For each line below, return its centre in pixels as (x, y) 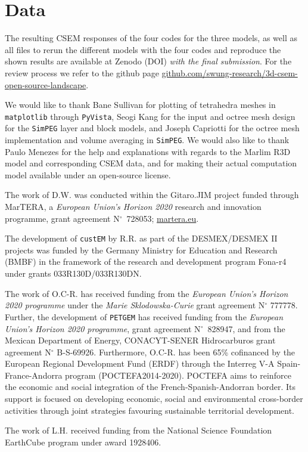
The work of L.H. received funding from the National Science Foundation (139, 430)
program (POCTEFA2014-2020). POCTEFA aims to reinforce (178, 375)
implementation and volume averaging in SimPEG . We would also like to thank (147, 140)
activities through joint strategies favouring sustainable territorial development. (150, 410)
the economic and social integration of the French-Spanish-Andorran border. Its (150, 387)
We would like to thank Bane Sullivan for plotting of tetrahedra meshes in (140, 105)
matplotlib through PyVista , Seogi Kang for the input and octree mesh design (150, 116)
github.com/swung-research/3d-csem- (230, 72)
